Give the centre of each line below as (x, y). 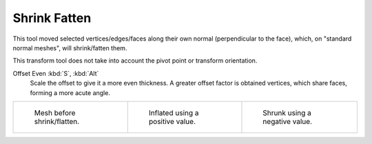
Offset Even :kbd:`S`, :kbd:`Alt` (56, 73)
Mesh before (55, 112)
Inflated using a (174, 112)
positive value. (172, 121)
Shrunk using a (287, 112)
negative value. (288, 121)
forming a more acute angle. (70, 92)
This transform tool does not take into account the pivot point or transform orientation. (135, 61)
